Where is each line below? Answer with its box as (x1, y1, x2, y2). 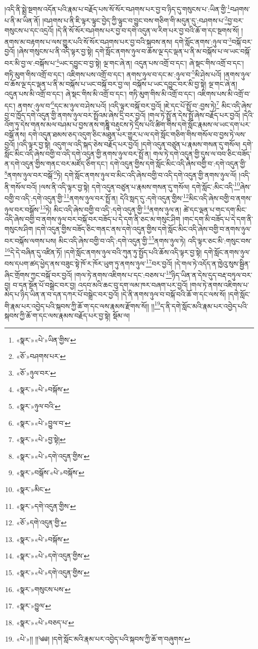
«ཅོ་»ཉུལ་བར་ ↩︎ (16, 367, 56, 378)
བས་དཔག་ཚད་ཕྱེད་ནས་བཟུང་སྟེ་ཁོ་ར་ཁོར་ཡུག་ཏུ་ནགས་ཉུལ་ (4, 258, 146, 268)
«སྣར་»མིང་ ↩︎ (16, 484, 51, 494)
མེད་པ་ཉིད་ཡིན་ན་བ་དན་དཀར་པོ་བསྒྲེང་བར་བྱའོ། (4, 289, 119, 300)
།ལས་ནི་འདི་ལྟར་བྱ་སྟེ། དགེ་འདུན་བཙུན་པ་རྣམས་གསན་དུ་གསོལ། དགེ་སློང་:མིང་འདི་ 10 (39, 180, 240, 192)
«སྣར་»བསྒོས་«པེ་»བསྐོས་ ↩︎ (16, 467, 85, 478)
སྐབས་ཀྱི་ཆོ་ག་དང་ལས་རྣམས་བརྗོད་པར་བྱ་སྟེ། (4, 310, 111, 321)
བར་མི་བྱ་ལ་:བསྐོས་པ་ (4, 57, 56, 68)
